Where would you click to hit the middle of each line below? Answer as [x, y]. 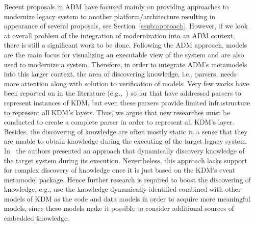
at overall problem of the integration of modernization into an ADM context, [120, 35]
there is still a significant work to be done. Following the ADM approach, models [126, 45]
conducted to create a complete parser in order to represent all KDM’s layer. [119, 122]
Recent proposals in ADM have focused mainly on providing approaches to [116, 6]
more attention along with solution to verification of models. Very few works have [127, 83]
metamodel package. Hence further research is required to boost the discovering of [127, 179]
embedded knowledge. [37, 218]
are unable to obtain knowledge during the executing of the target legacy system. [126, 141]
